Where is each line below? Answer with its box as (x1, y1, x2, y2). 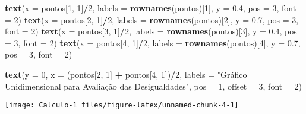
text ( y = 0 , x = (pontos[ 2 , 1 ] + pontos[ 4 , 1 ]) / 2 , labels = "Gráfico (5, 68, 247, 80)
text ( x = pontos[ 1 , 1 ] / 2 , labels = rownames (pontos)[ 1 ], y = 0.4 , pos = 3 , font (5, 2, 296, 14)
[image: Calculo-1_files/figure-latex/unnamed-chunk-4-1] (5, 101, 239, 110)
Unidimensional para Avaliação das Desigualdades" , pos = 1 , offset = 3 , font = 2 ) (5, 80, 302, 92)
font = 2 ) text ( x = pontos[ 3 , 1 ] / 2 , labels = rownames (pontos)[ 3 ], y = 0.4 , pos (5, 25, 297, 37)
